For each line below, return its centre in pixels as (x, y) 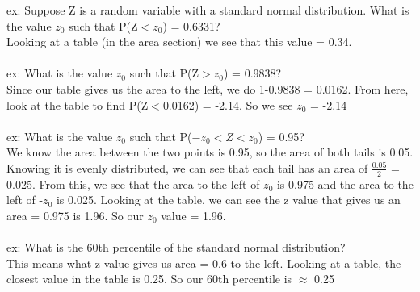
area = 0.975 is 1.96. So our (75, 215)
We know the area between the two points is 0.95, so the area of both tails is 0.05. (210, 152)
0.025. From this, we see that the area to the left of (133, 184)
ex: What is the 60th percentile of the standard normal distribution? (176, 247)
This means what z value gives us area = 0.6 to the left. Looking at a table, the (204, 263)
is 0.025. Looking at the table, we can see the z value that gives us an (228, 200)
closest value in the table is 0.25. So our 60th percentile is (149, 279)
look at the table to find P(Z (78, 104)
